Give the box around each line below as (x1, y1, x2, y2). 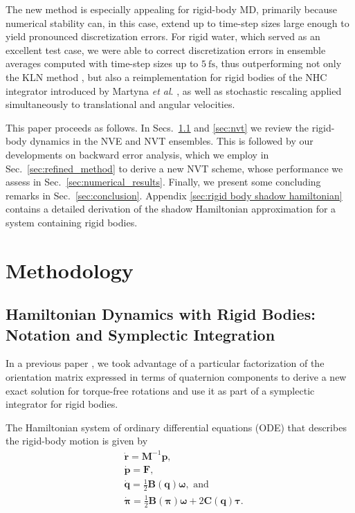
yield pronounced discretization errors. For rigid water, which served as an (6, 29, 320, 44)
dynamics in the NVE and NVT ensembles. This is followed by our (30, 134, 313, 148)
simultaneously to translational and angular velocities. (6, 97, 235, 111)
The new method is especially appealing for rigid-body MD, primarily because (6, 2, 337, 16)
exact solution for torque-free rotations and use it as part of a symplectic (6, 383, 315, 397)
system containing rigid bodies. (6, 215, 138, 229)
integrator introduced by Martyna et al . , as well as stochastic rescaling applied (6, 83, 342, 98)
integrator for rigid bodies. (6, 397, 118, 411)
